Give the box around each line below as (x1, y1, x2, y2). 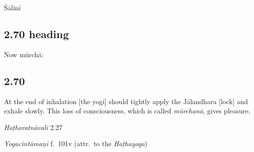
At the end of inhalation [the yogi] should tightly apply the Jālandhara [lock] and (4, 96, 248, 106)
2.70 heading (4, 26, 69, 41)
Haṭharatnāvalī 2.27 (4, 122, 63, 132)
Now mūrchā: (4, 49, 44, 59)
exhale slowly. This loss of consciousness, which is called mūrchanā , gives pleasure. (4, 106, 251, 116)
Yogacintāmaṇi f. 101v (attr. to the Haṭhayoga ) (4, 138, 148, 149)
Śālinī (4, 2, 21, 12)
